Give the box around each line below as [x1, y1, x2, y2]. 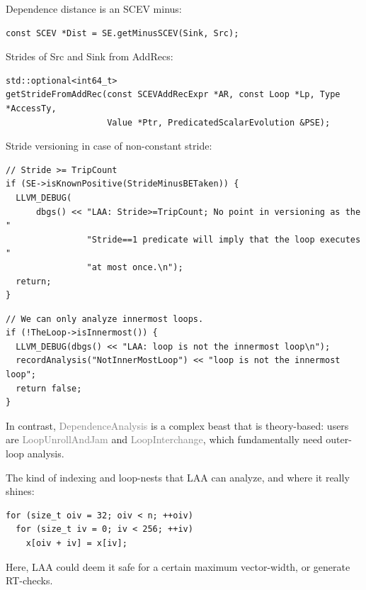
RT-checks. [6, 573, 53, 588]
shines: [6, 484, 35, 499]
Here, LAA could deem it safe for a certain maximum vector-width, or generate [6, 559, 350, 574]
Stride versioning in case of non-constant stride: [6, 138, 212, 153]
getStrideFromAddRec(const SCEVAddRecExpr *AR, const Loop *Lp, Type [6, 89, 341, 100]
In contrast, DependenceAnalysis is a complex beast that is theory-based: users [6, 418, 349, 433]
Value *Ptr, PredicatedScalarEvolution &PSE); [107, 117, 331, 128]
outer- [326, 432, 352, 447]
